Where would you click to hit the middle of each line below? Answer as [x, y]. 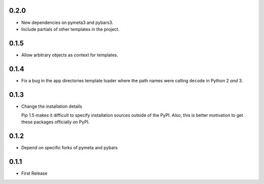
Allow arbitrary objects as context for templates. [70, 55]
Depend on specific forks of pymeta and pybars [69, 148]
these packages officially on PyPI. [55, 122]
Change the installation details [52, 106]
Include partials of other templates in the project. [70, 29]
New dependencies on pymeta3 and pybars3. [67, 23]
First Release [34, 173]
